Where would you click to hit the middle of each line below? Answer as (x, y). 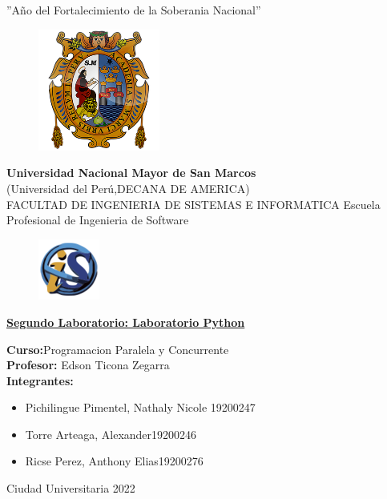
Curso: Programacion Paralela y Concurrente (118, 349)
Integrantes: (40, 380)
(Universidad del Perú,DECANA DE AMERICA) (128, 188)
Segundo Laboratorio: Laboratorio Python (126, 322)
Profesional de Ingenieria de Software (98, 220)
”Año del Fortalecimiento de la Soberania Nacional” (134, 10)
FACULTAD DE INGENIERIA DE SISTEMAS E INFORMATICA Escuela (193, 204)
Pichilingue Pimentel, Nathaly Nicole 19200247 (140, 407)
